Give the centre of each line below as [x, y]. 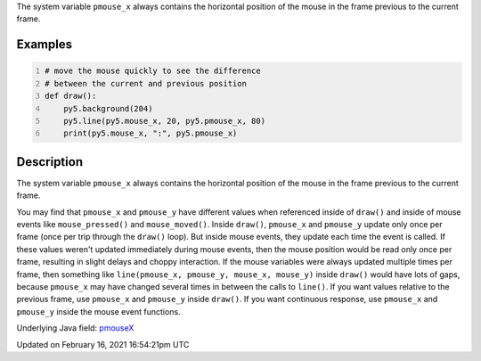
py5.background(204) [108, 108]
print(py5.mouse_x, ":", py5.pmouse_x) [151, 133]
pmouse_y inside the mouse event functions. [99, 311]
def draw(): [71, 96]
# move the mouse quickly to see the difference [153, 71]
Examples [45, 45]
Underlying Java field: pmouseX [75, 328]
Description [50, 162]
